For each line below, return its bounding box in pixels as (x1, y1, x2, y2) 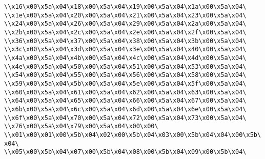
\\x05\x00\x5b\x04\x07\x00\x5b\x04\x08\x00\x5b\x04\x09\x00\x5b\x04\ (4, 148, 247, 156)
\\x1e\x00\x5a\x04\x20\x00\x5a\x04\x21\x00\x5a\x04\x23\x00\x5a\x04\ (4, 11, 247, 19)
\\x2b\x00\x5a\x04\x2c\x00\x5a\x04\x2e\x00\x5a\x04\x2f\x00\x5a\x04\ (4, 28, 247, 36)
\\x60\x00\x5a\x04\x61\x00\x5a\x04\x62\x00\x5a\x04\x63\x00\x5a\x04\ (4, 88, 247, 96)
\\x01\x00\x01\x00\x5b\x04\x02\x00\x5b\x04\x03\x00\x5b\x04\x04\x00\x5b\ (4, 131, 261, 138)
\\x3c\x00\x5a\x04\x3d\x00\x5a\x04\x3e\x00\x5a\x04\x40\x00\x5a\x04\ (4, 46, 247, 53)
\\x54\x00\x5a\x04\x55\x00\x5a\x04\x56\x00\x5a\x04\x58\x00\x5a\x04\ (4, 71, 247, 79)
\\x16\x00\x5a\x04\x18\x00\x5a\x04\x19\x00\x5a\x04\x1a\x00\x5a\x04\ (4, 3, 247, 10)
